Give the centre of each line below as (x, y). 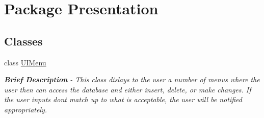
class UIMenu (25, 62)
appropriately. (26, 109)
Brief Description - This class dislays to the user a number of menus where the (132, 79)
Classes (23, 41)
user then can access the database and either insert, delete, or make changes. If (128, 89)
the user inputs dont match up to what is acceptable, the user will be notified (123, 99)
